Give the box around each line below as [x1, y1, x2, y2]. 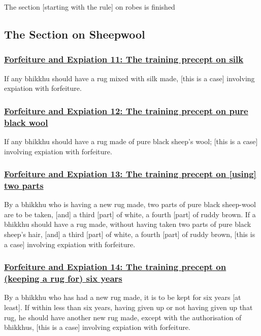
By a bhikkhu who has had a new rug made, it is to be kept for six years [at [4, 292, 241, 303]
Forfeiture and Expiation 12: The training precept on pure [4, 104, 248, 117]
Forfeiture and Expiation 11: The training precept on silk [4, 53, 244, 65]
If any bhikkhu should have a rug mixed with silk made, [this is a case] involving [4, 73, 255, 83]
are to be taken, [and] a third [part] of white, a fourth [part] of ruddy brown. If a [4, 209, 256, 219]
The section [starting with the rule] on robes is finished [4, 2, 175, 12]
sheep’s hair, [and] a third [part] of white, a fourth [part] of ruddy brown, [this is [4, 229, 255, 240]
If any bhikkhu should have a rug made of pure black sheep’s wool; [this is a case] [4, 136, 258, 146]
